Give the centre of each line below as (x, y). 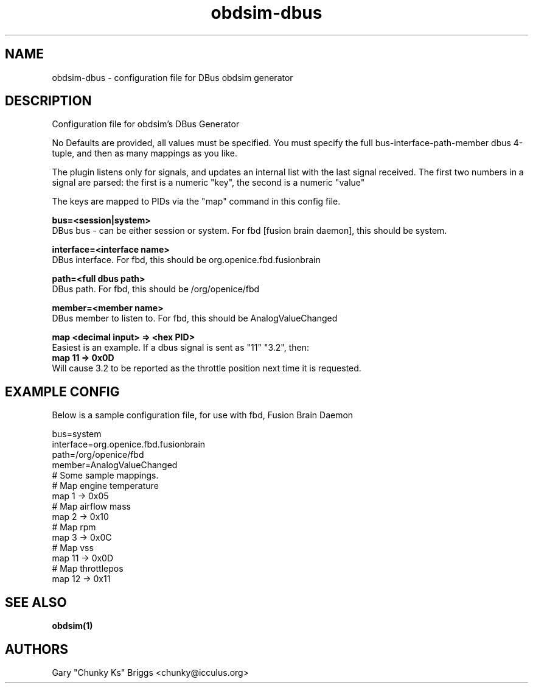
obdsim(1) (72, 626)
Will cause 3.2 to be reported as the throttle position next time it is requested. (207, 368)
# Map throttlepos (88, 569)
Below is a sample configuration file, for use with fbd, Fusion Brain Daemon (203, 415)
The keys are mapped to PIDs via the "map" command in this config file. (196, 202)
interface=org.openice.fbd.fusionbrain (129, 444)
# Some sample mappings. (105, 476)
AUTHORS (37, 649)
